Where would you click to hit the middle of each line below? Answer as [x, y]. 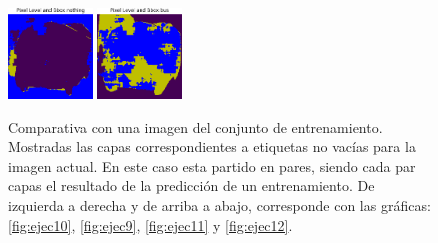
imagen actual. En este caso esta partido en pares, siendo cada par [212, 165]
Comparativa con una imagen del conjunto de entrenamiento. [195, 126]
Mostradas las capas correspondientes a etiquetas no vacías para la [212, 146]
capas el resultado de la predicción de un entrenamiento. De [191, 185]
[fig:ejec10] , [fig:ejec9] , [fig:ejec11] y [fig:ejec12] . [150, 224]
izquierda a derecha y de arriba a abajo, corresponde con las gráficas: [219, 205]
